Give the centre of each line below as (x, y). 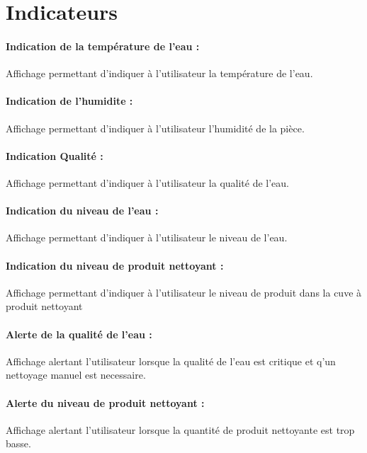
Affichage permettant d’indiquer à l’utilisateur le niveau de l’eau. (147, 237)
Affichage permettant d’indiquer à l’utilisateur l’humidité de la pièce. (155, 128)
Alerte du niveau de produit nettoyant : (105, 402)
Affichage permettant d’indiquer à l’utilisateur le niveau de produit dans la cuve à (184, 292)
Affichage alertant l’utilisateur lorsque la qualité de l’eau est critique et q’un (171, 361)
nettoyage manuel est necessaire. (76, 375)
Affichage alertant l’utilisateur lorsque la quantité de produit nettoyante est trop (180, 429)
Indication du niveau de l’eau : (82, 211)
